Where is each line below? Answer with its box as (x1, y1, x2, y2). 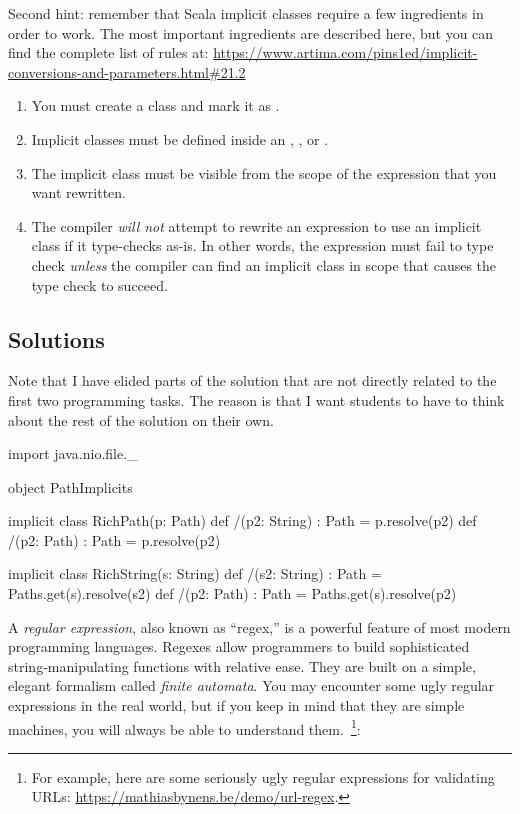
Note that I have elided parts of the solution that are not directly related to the (8, 370, 497, 391)
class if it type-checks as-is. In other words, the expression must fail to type (31, 235, 494, 256)
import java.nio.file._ (8, 443, 138, 464)
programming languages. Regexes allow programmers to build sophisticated (8, 636, 470, 657)
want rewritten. (31, 182, 126, 203)
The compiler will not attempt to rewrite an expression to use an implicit (31, 215, 482, 236)
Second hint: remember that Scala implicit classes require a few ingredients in (8, 3, 484, 23)
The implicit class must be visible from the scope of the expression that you (31, 162, 497, 183)
